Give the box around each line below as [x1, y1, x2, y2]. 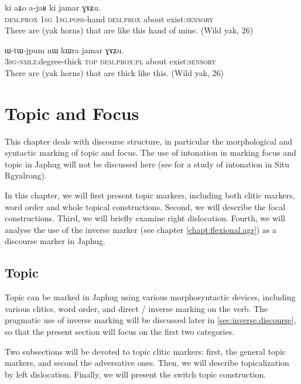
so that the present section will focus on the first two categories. [5, 325, 235, 338]
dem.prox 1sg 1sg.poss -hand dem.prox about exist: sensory [5, 12, 214, 25]
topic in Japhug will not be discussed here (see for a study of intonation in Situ [5, 157, 290, 170]
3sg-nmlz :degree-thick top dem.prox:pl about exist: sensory [5, 55, 216, 67]
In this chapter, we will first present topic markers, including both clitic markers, [5, 189, 295, 201]
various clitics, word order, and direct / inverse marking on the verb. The [5, 302, 268, 314]
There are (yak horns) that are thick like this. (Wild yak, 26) [5, 66, 224, 78]
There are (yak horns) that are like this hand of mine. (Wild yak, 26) [5, 24, 254, 36]
